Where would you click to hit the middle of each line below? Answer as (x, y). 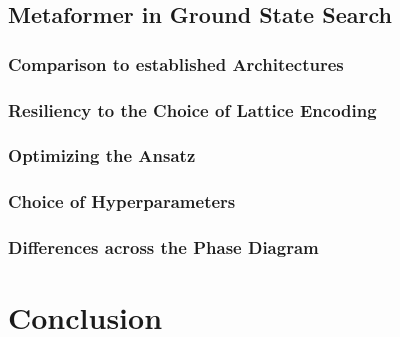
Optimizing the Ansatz (102, 155)
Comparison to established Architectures (176, 63)
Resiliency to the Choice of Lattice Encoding (192, 109)
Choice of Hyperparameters (122, 201)
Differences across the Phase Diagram (163, 247)
